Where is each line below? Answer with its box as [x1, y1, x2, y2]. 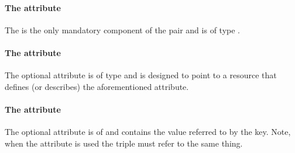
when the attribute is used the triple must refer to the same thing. [5, 137, 243, 149]
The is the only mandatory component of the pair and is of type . [5, 23, 240, 36]
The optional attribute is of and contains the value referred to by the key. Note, [5, 126, 291, 138]
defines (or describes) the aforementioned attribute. [5, 80, 189, 92]
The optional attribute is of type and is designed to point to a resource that [5, 69, 277, 81]
